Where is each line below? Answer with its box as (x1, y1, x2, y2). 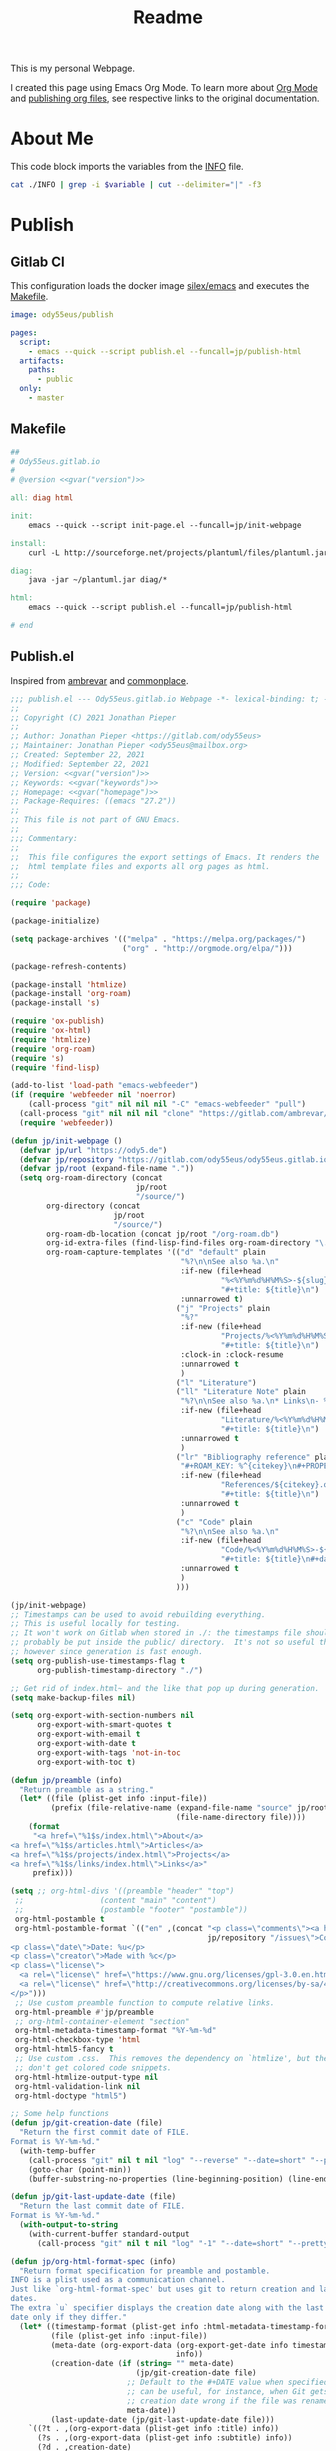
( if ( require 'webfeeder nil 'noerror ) (10, 1090, 177, 1100)
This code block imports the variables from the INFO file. (10, 161, 244, 173)
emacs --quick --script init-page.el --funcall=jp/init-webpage (28, 520, 302, 530)
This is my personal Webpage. (10, 62, 136, 75)
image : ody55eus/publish (10, 310, 114, 320)
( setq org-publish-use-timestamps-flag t (10, 1656, 186, 1666)
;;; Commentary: (10, 833, 78, 843)
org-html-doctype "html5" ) (14, 2091, 128, 2101)
